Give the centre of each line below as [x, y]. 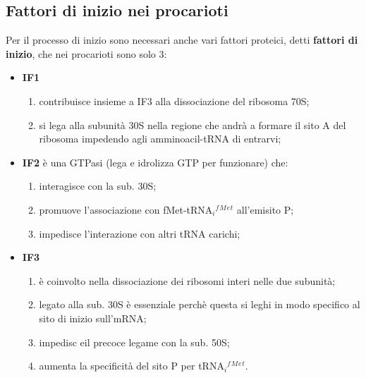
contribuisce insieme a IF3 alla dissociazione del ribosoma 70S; [174, 100]
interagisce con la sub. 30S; [98, 186]
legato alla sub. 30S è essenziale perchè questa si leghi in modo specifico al [200, 304]
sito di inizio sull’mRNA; [93, 318]
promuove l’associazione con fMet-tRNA [126, 209]
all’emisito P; [265, 209]
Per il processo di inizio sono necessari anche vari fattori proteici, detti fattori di [182, 40]
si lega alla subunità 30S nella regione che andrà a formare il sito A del [193, 124]
